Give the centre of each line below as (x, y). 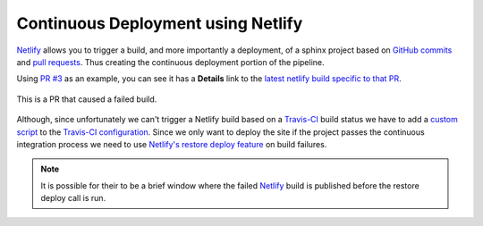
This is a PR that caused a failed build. (87, 99)
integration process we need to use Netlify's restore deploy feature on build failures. (172, 144)
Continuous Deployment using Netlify (160, 23)
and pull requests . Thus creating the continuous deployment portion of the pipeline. (171, 62)
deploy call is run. (73, 198)
